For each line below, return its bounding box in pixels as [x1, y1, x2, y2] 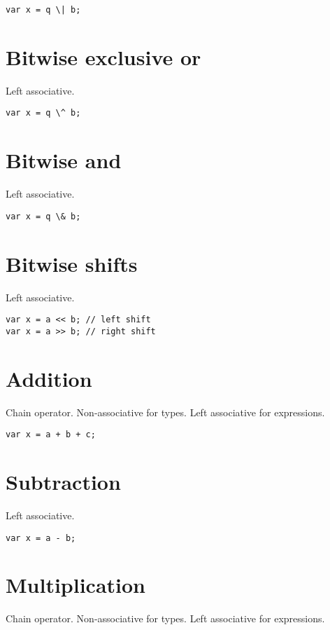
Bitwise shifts [6, 249, 138, 278]
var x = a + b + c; [6, 430, 96, 440]
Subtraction [6, 467, 121, 495]
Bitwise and [6, 146, 122, 174]
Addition [6, 364, 92, 392]
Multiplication [6, 570, 146, 599]
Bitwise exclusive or [6, 42, 201, 71]
